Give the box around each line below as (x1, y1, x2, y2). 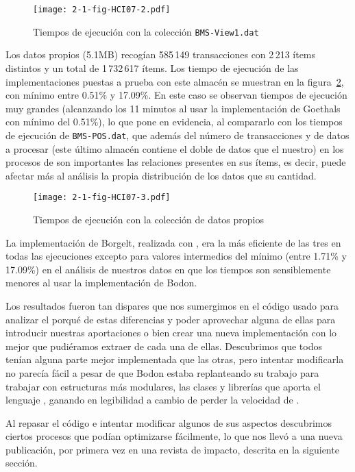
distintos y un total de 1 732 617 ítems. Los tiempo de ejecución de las (5, 60, 299, 75)
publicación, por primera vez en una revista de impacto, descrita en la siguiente (5, 442, 339, 456)
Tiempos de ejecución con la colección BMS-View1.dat (33, 24, 259, 38)
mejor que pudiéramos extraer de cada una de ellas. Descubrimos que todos (5, 338, 322, 353)
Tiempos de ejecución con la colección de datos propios (33, 212, 265, 226)
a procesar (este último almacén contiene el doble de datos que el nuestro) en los (5, 141, 344, 156)
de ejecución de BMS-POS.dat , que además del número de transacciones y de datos (5, 127, 350, 142)
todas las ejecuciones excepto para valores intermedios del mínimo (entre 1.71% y (5, 249, 347, 263)
